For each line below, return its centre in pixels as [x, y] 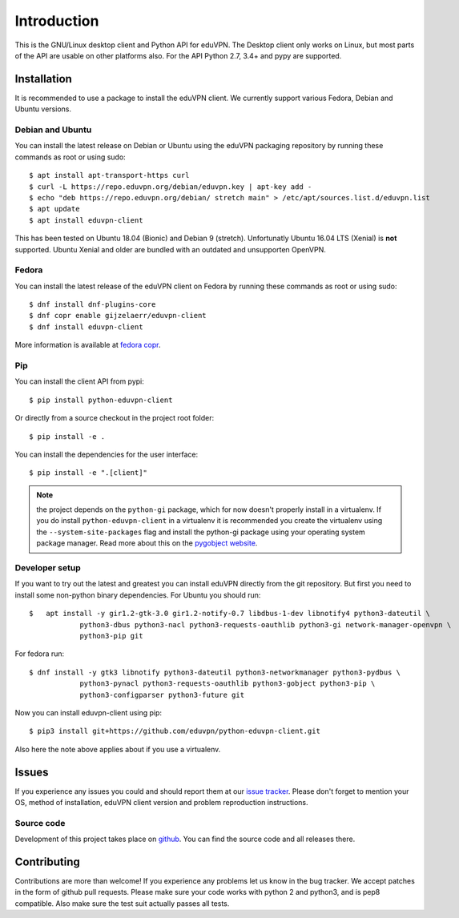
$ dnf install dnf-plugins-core [93, 305]
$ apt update [54, 209]
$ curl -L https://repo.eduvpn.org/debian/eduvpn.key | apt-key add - [171, 187]
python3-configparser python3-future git [162, 695]
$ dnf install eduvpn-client [86, 327]
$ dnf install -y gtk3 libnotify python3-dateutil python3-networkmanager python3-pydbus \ [215, 672]
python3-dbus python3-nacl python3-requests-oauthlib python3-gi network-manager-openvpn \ [266, 624]
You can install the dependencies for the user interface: [107, 454]
